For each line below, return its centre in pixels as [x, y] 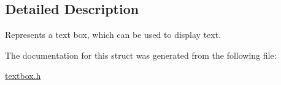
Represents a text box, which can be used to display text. [113, 35]
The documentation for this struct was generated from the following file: [141, 55]
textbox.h [23, 76]
